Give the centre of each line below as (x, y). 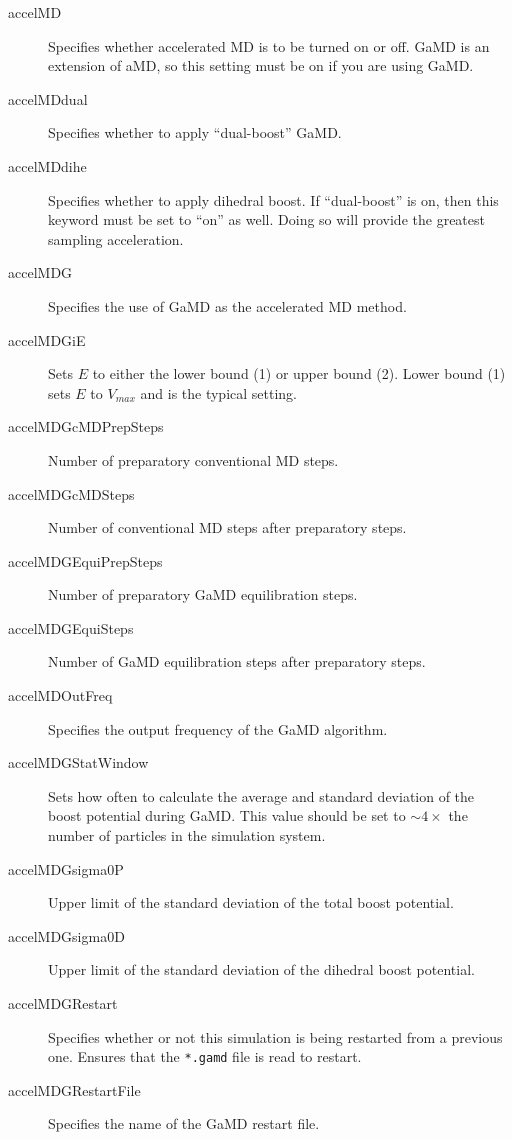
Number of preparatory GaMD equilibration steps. (203, 594)
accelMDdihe (47, 165)
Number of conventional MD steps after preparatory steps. (227, 527)
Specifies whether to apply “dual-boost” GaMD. (195, 132)
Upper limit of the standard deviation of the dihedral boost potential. (261, 969)
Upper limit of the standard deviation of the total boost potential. (251, 902)
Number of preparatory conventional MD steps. (193, 459)
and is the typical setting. (218, 392)
